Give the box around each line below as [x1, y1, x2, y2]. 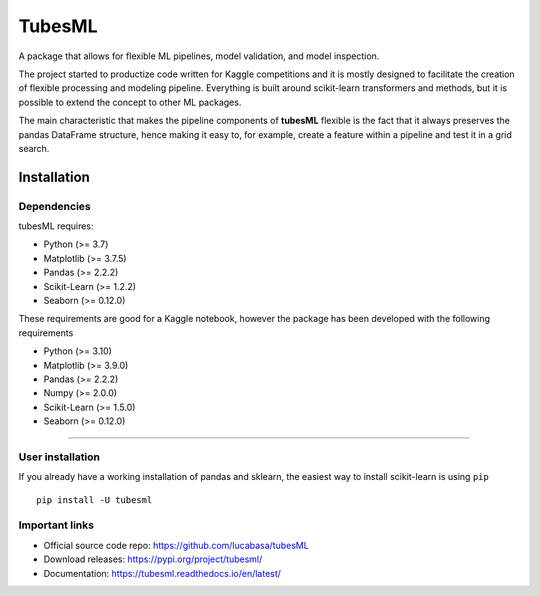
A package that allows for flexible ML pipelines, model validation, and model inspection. [18, 50, 380, 62]
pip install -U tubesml [36, 494, 153, 505]
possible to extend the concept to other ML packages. [18, 96, 242, 108]
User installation [18, 450, 100, 464]
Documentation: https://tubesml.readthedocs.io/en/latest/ [43, 567, 282, 579]
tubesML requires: [18, 220, 94, 232]
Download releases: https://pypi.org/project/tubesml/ [43, 553, 263, 565]
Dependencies [18, 199, 92, 213]
